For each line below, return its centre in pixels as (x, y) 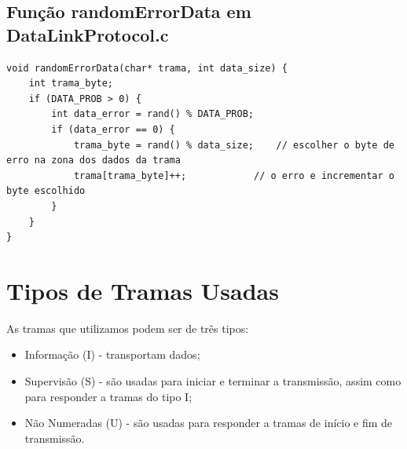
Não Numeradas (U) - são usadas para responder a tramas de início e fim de (209, 423)
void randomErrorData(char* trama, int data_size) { (147, 68)
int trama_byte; (71, 84)
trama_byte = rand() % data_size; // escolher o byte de (234, 145)
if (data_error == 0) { (113, 129)
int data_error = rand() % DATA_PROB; (152, 114)
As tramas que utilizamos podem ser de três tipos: (128, 328)
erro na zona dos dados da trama (93, 161)
